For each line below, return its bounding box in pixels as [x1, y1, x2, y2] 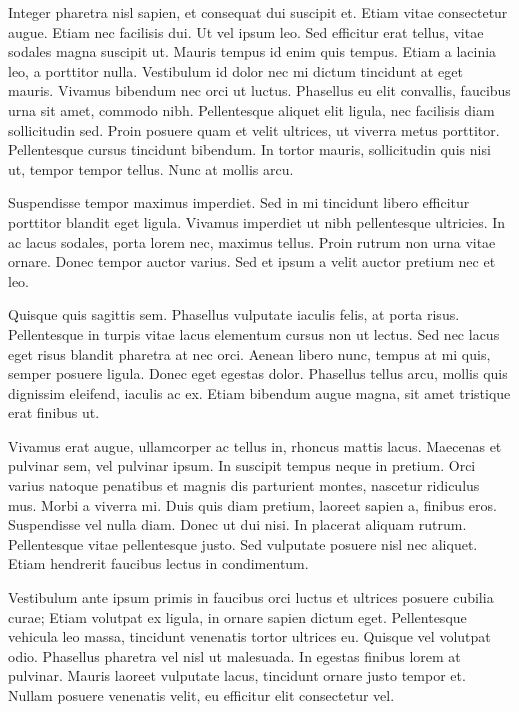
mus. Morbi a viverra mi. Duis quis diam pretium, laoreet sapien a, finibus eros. [8, 494, 497, 515]
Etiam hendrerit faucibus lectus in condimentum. [8, 553, 309, 574]
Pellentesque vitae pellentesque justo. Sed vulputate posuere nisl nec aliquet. [8, 533, 478, 554]
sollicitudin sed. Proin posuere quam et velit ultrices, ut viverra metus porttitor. [8, 119, 500, 140]
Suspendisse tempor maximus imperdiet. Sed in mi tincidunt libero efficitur [8, 192, 470, 213]
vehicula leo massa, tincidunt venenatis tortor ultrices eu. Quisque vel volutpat [8, 626, 491, 647]
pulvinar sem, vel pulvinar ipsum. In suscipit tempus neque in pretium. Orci [8, 455, 476, 476]
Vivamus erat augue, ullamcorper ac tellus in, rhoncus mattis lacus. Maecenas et [8, 435, 502, 456]
